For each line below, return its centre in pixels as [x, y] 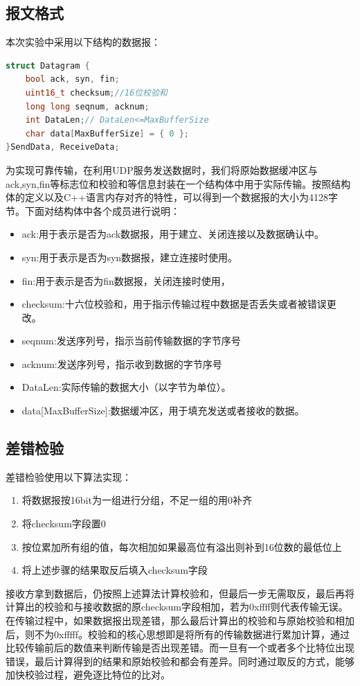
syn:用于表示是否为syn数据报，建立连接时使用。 [130, 257]
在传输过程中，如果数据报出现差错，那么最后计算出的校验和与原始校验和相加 [180, 621]
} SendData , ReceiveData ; [63, 147]
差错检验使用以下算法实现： [69, 476]
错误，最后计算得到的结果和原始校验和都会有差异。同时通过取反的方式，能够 [180, 661]
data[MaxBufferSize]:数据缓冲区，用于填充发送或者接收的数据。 [163, 411]
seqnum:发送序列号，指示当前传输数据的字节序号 [131, 341]
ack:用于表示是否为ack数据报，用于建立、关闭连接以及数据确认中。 [173, 234]
